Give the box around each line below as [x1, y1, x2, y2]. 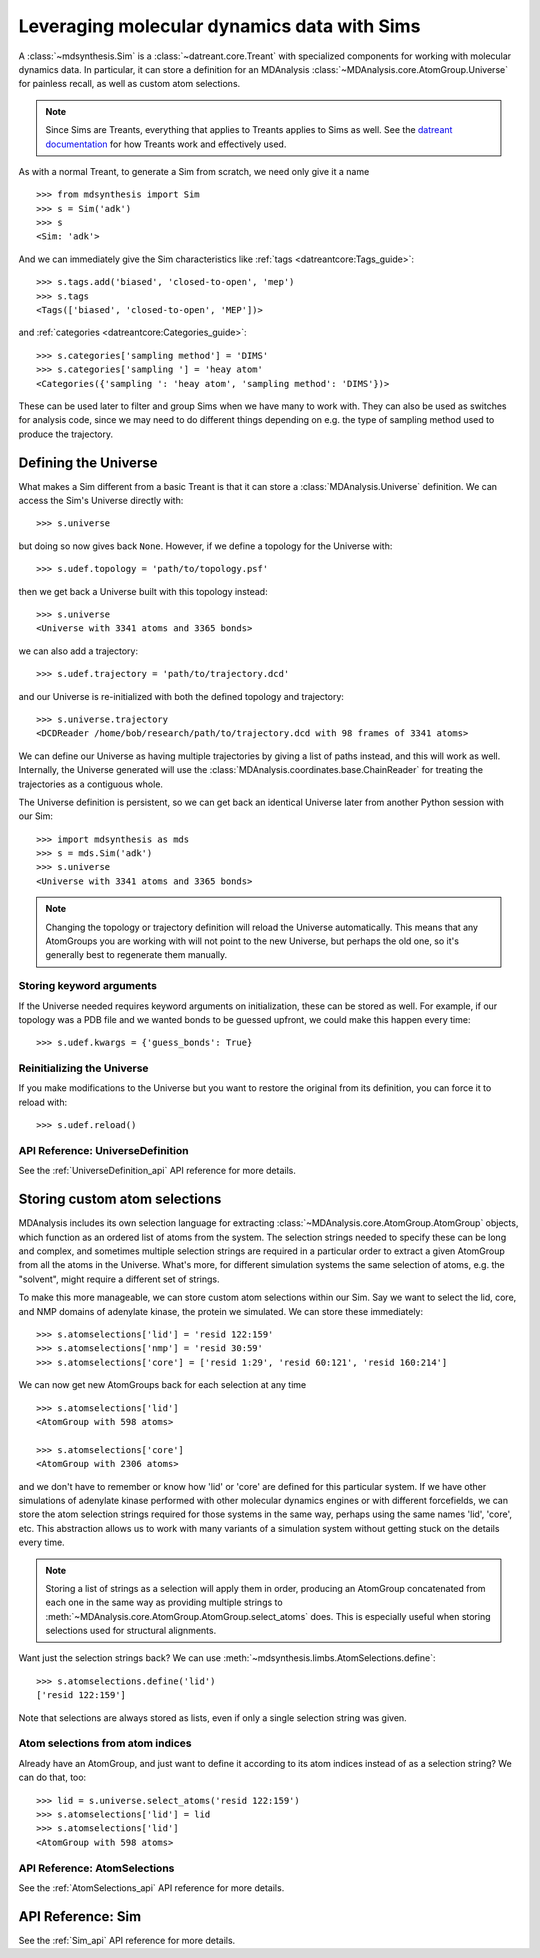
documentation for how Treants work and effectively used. [45, 138, 287, 150]
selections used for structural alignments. [45, 1625, 217, 1637]
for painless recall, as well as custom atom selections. [18, 78, 241, 90]
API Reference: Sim [18, 1908, 142, 1925]
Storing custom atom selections [18, 1191, 222, 1208]
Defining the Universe [18, 454, 158, 471]
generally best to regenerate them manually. [45, 949, 228, 961]
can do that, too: [18, 1771, 87, 1784]
